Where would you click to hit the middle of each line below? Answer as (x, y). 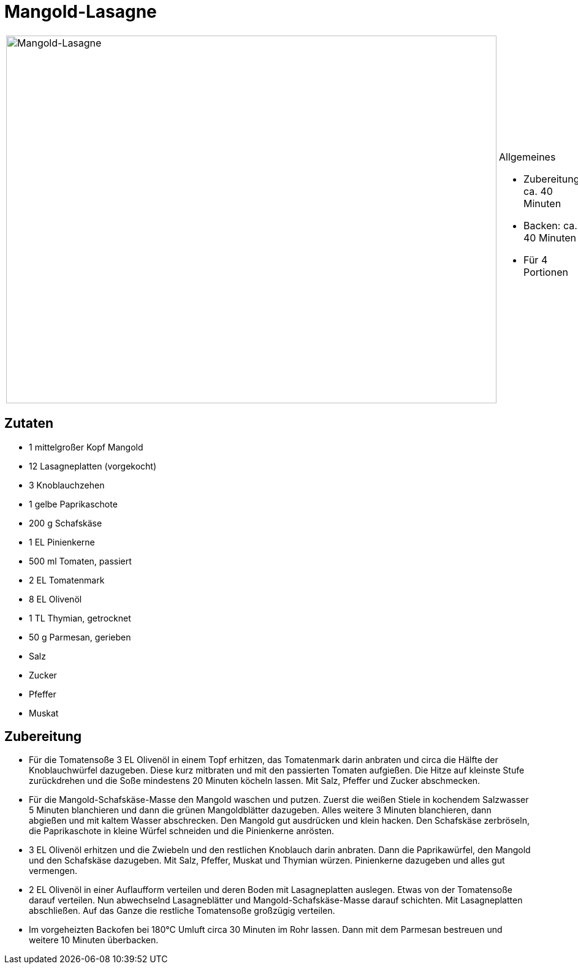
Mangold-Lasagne (81, 12)
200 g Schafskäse (66, 523)
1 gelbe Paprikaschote (73, 504)
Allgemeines (527, 157)
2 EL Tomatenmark (67, 580)
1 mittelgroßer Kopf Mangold (86, 447)
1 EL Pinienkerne (62, 542)
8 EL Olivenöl (55, 599)
